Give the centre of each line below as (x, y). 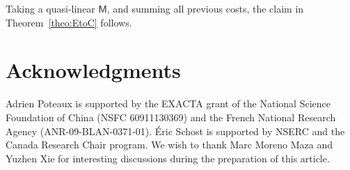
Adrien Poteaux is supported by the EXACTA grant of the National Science (168, 103)
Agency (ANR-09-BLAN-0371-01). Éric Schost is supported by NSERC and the (175, 131)
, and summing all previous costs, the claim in (205, 8)
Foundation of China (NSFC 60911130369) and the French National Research (171, 117)
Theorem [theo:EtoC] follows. (69, 22)
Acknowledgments (93, 70)
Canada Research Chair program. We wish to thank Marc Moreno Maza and (169, 145)
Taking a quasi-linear (50, 8)
